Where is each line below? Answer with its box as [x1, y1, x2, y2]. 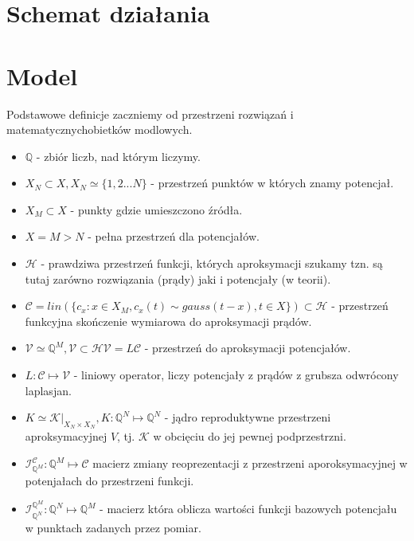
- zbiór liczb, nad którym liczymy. [36, 147, 201, 164]
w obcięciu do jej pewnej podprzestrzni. [153, 428, 346, 445]
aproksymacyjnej [25, 428, 107, 445]
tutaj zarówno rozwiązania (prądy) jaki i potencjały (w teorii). [25, 270, 331, 287]
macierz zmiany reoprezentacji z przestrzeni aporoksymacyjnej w [92, 455, 408, 472]
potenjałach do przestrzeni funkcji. [25, 472, 194, 489]
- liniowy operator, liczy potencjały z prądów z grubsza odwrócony [73, 367, 399, 383]
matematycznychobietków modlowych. [6, 121, 193, 138]
